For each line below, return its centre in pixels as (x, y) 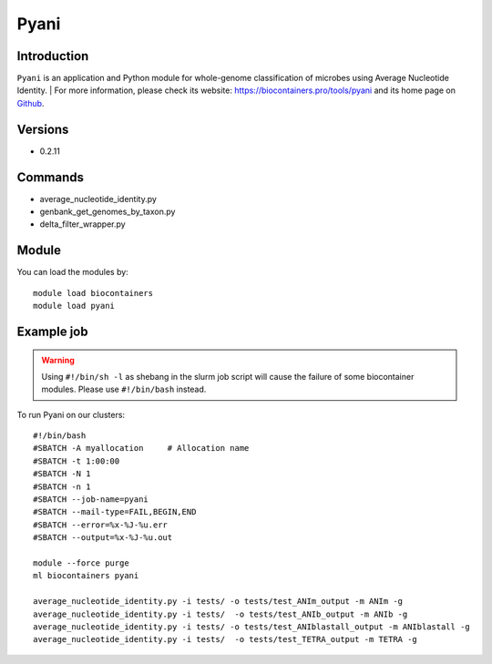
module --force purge (81, 563)
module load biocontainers (93, 293)
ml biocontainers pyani (86, 576)
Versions (43, 129)
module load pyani (74, 306)
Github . (31, 103)
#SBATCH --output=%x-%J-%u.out (103, 538)
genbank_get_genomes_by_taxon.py (108, 212)
